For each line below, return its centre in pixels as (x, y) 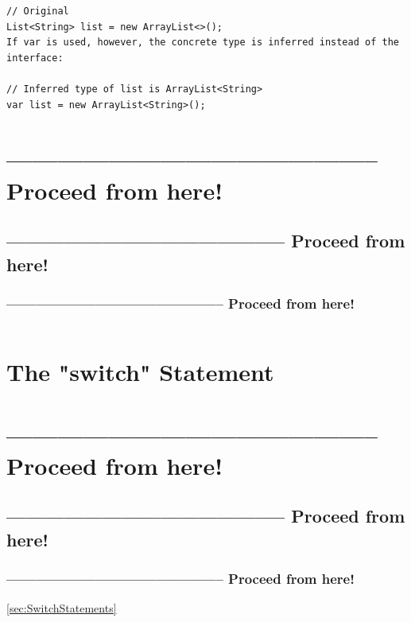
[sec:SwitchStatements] (62, 608)
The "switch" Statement (140, 372)
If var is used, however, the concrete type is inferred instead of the (203, 43)
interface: (35, 58)
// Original (38, 11)
